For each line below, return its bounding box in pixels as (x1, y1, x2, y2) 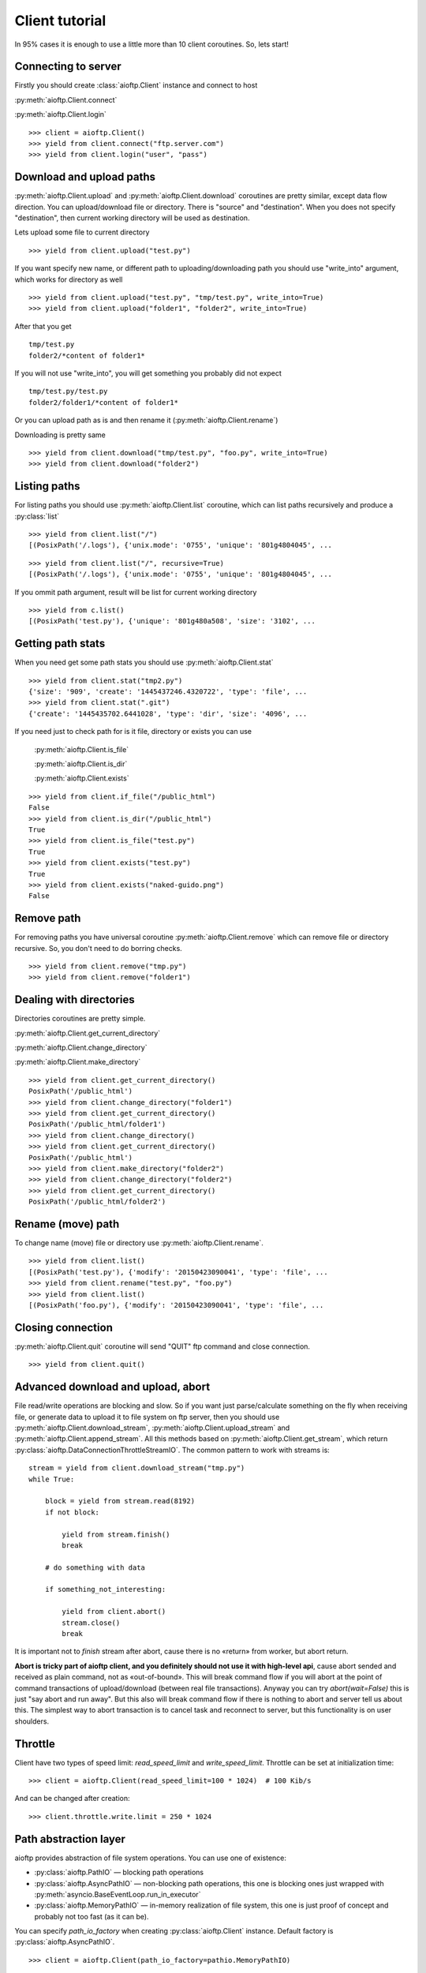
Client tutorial (14, 12, 106, 29)
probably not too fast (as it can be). (34, 1911, 149, 1921)
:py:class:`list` (14, 511, 60, 521)
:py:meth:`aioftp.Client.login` (14, 110, 106, 119)
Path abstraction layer (14, 1832, 126, 1846)
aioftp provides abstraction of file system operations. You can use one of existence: (14, 1853, 287, 1863)
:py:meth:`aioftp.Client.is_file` (34, 744, 129, 754)
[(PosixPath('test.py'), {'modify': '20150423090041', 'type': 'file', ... (28, 1267, 328, 1276)
